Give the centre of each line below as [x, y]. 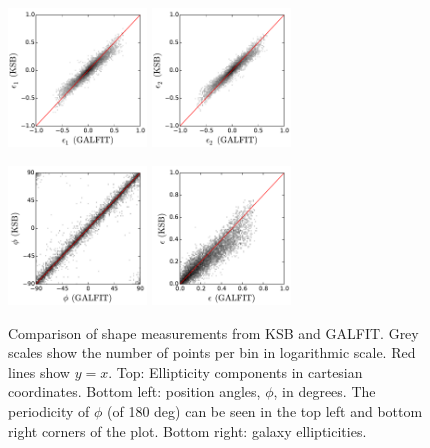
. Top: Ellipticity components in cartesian [235, 371]
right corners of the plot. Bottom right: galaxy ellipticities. [187, 430]
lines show [39, 371]
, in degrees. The [324, 391]
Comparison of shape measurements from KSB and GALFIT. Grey [213, 332]
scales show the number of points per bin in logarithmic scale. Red [212, 352]
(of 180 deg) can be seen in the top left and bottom [265, 410]
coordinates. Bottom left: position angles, [134, 391]
